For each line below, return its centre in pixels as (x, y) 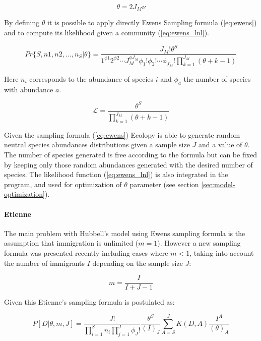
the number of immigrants (44, 263)
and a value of (220, 145)
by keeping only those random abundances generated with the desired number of (128, 164)
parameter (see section (164, 184)
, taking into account (222, 252)
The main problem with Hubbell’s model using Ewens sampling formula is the (125, 233)
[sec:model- (218, 184)
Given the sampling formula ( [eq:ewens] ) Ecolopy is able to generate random (122, 134)
